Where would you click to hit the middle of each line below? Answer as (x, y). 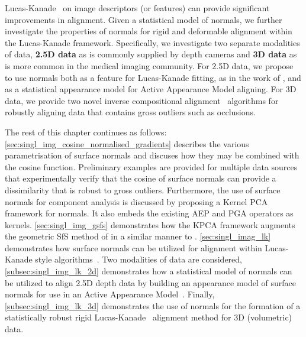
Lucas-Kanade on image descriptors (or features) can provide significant (137, 8)
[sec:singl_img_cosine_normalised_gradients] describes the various (127, 143)
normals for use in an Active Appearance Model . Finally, (110, 294)
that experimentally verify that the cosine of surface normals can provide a (141, 178)
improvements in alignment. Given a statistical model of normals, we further (144, 19)
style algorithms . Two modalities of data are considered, (138, 259)
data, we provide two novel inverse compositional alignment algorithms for (142, 100)
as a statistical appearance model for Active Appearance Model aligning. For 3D (151, 89)
